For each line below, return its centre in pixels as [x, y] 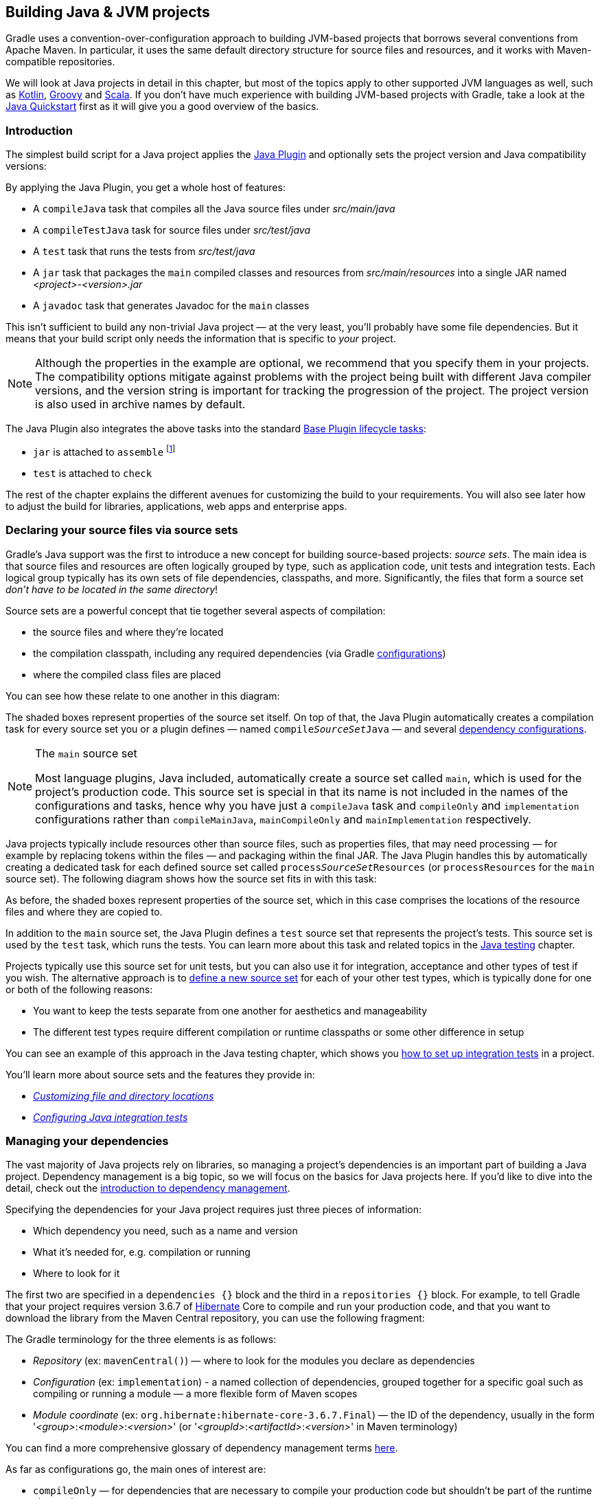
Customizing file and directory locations [124, 1096]
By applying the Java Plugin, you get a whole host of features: [146, 188]
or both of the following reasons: [79, 989]
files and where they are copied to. [84, 911]
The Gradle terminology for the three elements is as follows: [141, 1340]
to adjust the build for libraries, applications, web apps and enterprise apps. [176, 506]
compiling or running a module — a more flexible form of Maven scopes [195, 1394]
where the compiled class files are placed [127, 674]
